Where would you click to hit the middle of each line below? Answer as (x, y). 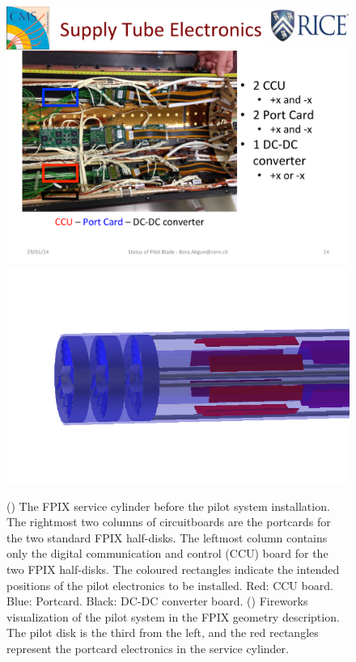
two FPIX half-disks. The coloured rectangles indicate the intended (173, 569)
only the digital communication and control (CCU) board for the (167, 553)
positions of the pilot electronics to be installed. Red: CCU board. (170, 585)
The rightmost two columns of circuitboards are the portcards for (169, 522)
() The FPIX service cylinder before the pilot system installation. (168, 506)
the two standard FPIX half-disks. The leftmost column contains (167, 537)
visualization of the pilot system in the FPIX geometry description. (173, 616)
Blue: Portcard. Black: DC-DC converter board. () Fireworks (157, 601)
